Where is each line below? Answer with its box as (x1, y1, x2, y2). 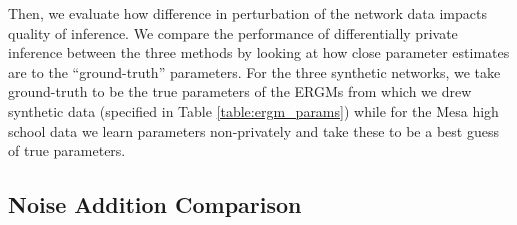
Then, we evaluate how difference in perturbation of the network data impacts (8, 3, 487, 23)
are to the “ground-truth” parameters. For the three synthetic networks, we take (8, 61, 501, 82)
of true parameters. (8, 140, 126, 161)
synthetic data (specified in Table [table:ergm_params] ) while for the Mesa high (8, 100, 499, 121)
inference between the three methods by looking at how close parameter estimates (8, 42, 510, 63)
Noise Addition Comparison (8, 189, 302, 220)
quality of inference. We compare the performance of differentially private (8, 22, 458, 43)
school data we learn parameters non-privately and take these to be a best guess (8, 120, 499, 141)
